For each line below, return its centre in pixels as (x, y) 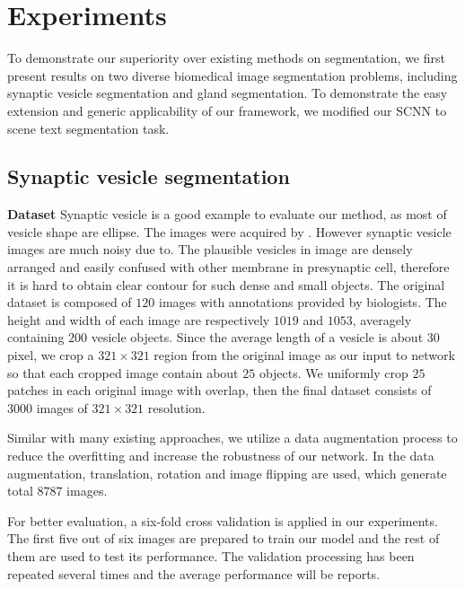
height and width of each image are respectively (139, 319)
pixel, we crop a (51, 355)
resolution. (176, 407)
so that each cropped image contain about (123, 372)
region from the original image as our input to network (304, 355)
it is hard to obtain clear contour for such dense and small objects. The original (226, 284)
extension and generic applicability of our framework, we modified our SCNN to (227, 110)
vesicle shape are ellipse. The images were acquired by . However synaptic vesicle (229, 231)
